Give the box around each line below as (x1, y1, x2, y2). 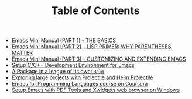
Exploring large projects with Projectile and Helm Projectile (11, 74, 153, 81)
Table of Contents (51, 4, 140, 17)
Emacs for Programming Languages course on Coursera (11, 80, 148, 87)
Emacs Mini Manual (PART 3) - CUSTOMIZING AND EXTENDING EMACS (11, 55, 186, 62)
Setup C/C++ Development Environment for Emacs (11, 62, 135, 69)
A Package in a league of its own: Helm (11, 68, 104, 75)
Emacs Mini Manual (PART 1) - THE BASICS (11, 37, 116, 44)
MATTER (11, 49, 33, 56)
